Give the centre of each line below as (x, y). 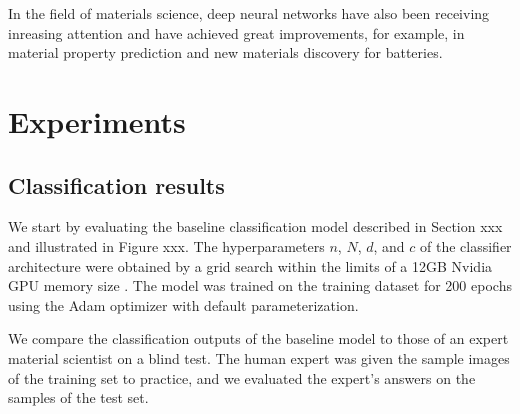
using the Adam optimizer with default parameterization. (183, 304)
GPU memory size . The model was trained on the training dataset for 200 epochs (260, 285)
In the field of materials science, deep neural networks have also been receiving (249, 13)
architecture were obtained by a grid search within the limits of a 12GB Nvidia (250, 265)
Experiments (97, 120)
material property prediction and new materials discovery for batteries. (225, 52)
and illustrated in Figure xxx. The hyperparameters (166, 245)
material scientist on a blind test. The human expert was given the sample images (259, 357)
